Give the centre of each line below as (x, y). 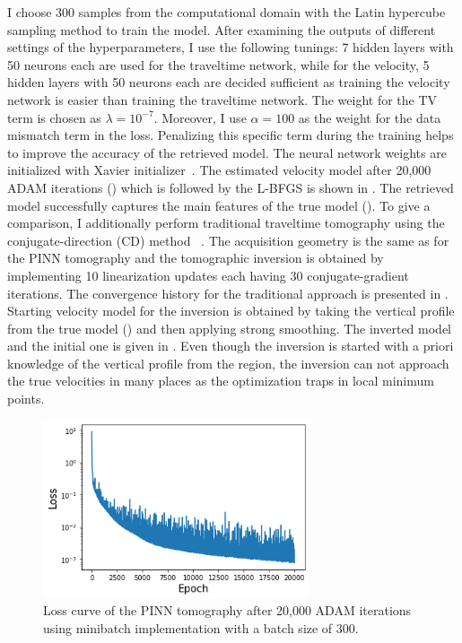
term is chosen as (54, 117)
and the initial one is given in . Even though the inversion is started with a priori (231, 346)
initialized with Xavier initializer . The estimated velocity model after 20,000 (219, 170)
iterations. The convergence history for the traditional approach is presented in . (228, 293)
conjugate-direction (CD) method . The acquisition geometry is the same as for (228, 240)
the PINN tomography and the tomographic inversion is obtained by (196, 258)
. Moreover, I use (200, 117)
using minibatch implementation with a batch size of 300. (201, 627)
